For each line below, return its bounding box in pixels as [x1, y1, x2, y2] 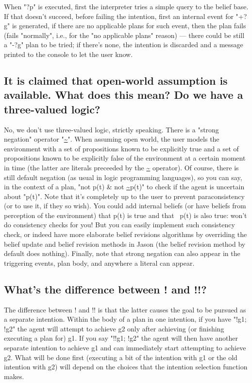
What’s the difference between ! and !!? [4, 281, 207, 296]
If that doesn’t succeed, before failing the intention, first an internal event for [4, 11, 234, 21]
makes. [4, 371, 24, 381]
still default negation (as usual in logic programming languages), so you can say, [4, 172, 242, 182]
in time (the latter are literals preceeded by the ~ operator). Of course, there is [4, 162, 239, 172]
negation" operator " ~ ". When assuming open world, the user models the [4, 134, 219, 144]
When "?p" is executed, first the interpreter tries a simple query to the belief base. [4, 1, 249, 11]
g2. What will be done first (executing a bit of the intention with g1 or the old [4, 352, 237, 362]
